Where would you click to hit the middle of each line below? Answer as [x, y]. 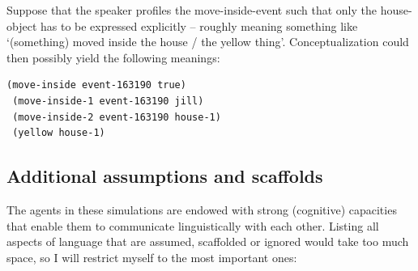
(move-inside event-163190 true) [96, 85]
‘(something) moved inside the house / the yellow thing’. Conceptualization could [208, 42]
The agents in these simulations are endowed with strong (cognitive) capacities [202, 209]
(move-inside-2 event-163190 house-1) [117, 117]
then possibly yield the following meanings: [113, 57]
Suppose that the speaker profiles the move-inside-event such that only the [192, 10]
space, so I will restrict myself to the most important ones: [152, 257]
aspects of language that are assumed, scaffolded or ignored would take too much [208, 241]
